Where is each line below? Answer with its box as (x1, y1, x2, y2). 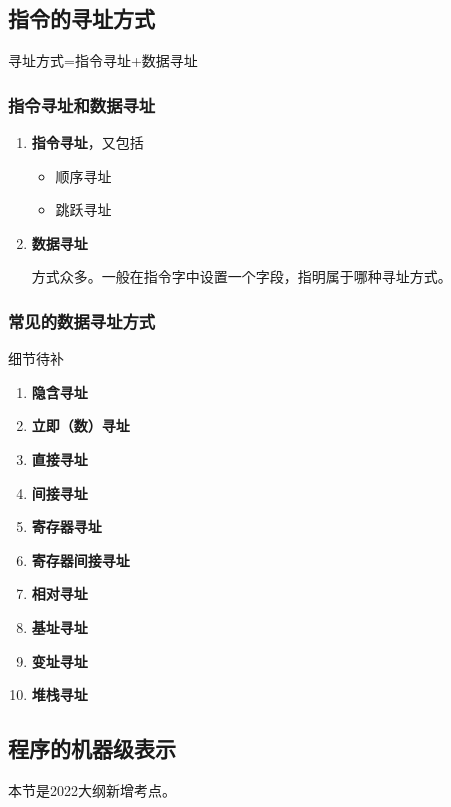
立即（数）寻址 (31, 415, 130, 436)
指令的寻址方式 (8, 3, 155, 34)
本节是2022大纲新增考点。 (8, 779, 176, 800)
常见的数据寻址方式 (8, 308, 156, 333)
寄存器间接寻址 (31, 549, 130, 570)
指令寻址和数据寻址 (8, 92, 156, 117)
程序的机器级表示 (8, 733, 176, 764)
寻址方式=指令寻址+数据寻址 (8, 50, 198, 71)
